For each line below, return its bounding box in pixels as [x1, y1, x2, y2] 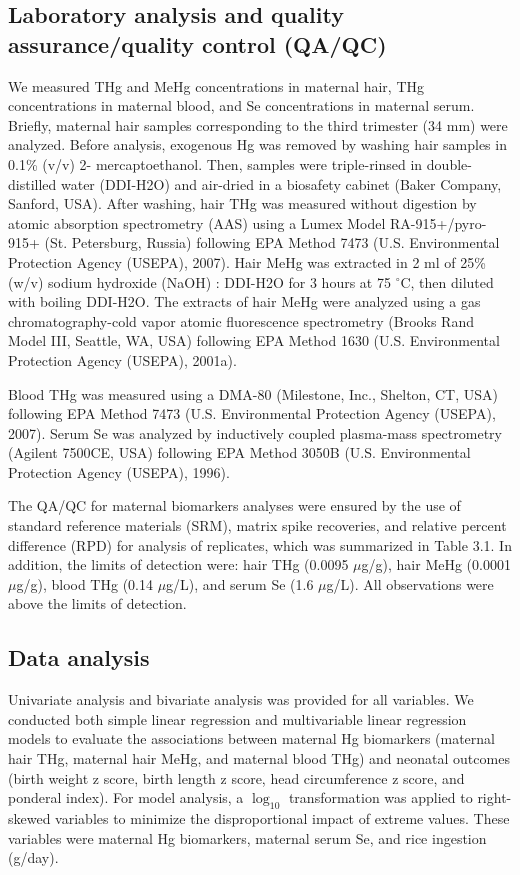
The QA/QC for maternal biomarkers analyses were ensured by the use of [8, 495, 461, 516]
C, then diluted [400, 271, 494, 292]
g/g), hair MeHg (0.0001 [361, 554, 511, 575]
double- [426, 153, 472, 174]
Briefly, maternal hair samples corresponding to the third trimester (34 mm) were [8, 114, 508, 135]
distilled [8, 173, 57, 194]
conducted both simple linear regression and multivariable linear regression [8, 708, 467, 729]
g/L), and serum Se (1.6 [166, 573, 314, 594]
